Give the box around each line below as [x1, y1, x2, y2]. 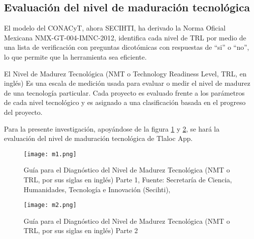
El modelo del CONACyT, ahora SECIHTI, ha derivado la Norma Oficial [4, 23, 226, 33]
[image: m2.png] [24, 202, 77, 209]
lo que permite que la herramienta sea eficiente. [4, 51, 147, 62]
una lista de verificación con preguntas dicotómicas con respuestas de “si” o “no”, [4, 42, 249, 52]
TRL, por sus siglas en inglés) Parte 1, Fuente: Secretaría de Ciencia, [24, 174, 232, 184]
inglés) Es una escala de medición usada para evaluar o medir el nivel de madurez [4, 78, 251, 88]
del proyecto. [4, 106, 43, 117]
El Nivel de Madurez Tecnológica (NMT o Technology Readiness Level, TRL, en [4, 68, 247, 78]
